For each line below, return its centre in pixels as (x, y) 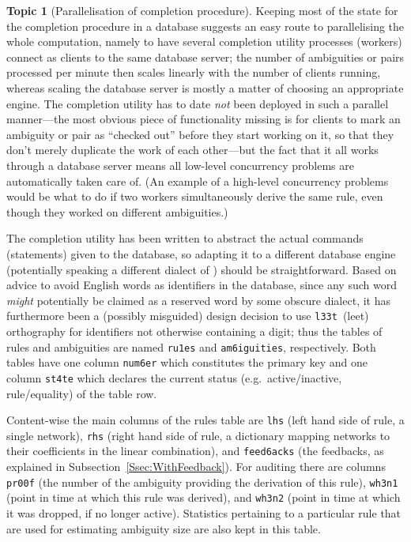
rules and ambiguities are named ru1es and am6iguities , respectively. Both (191, 346)
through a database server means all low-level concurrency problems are (180, 165)
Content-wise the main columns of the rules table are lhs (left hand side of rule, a (205, 420)
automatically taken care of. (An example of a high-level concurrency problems (198, 181)
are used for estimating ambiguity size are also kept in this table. (164, 528)
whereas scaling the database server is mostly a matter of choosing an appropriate (205, 87)
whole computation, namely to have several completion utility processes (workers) (204, 41)
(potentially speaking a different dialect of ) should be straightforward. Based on (202, 269)
